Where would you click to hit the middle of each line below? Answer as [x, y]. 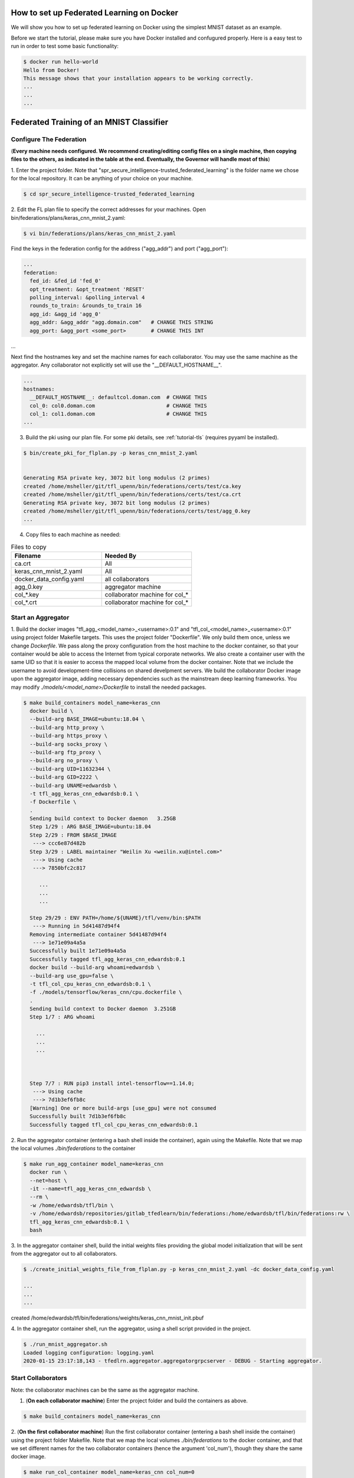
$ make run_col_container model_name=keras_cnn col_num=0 [109, 1472]
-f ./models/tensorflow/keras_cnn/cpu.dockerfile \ [106, 992]
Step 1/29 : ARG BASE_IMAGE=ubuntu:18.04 [91, 827]
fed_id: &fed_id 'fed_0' [65, 281]
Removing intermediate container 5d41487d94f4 [98, 934]
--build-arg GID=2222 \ [64, 777]
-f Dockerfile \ [53, 802]
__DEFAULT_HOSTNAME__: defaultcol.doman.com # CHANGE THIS [118, 397]
